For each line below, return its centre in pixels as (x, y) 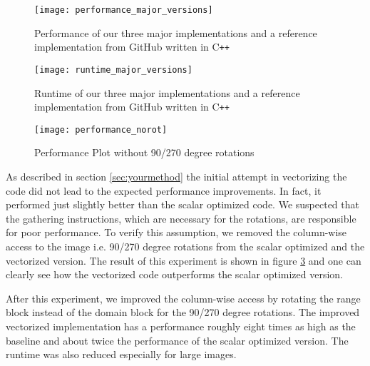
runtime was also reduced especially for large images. (121, 354)
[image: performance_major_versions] (124, 10)
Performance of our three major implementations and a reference (176, 32)
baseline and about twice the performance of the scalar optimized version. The (177, 340)
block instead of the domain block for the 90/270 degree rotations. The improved (183, 312)
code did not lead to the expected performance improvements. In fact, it (164, 190)
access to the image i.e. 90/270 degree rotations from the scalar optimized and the (185, 246)
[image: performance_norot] (101, 129)
